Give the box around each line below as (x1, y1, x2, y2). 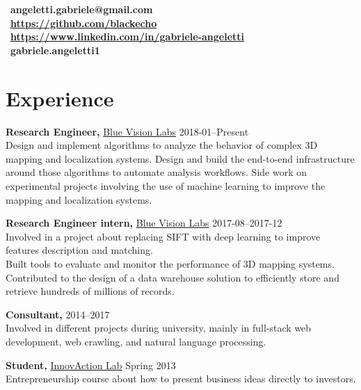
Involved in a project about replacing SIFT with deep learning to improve (6, 229, 321, 243)
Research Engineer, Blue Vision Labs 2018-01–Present (6, 124, 249, 138)
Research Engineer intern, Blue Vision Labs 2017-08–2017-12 (6, 216, 282, 230)
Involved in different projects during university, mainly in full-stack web (6, 320, 312, 335)
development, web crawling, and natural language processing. (6, 334, 266, 348)
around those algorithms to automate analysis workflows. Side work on (6, 165, 307, 179)
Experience (6, 83, 114, 112)
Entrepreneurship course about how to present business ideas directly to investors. (6, 371, 356, 386)
